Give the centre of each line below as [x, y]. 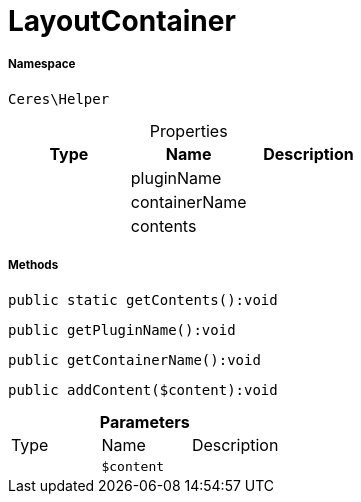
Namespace [42, 64]
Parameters [144, 421]
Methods [33, 265]
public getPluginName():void [122, 329]
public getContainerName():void [134, 359]
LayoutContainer [122, 21]
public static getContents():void [143, 299]
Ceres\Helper [59, 98]
